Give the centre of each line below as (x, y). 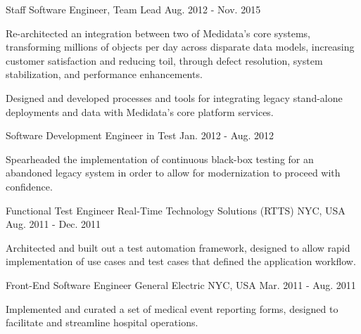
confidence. (29, 186)
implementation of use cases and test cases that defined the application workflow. (181, 261)
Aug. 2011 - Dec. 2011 (53, 224)
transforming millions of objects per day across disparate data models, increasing (180, 47)
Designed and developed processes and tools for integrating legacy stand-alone (174, 97)
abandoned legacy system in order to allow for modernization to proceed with (173, 173)
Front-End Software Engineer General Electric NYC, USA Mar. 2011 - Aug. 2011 (181, 284)
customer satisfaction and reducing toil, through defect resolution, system (164, 60)
